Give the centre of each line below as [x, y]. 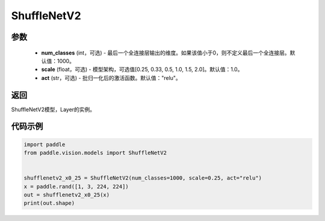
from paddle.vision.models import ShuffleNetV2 [95, 153]
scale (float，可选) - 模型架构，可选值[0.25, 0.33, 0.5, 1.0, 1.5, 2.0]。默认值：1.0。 [142, 70]
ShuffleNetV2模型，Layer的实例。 [53, 109]
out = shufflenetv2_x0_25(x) [67, 195]
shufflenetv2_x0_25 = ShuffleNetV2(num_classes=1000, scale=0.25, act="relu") [143, 178]
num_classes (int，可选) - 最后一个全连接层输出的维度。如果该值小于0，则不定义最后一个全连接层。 [166, 53]
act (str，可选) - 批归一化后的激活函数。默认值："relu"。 [111, 77]
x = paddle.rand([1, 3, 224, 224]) [76, 186]
